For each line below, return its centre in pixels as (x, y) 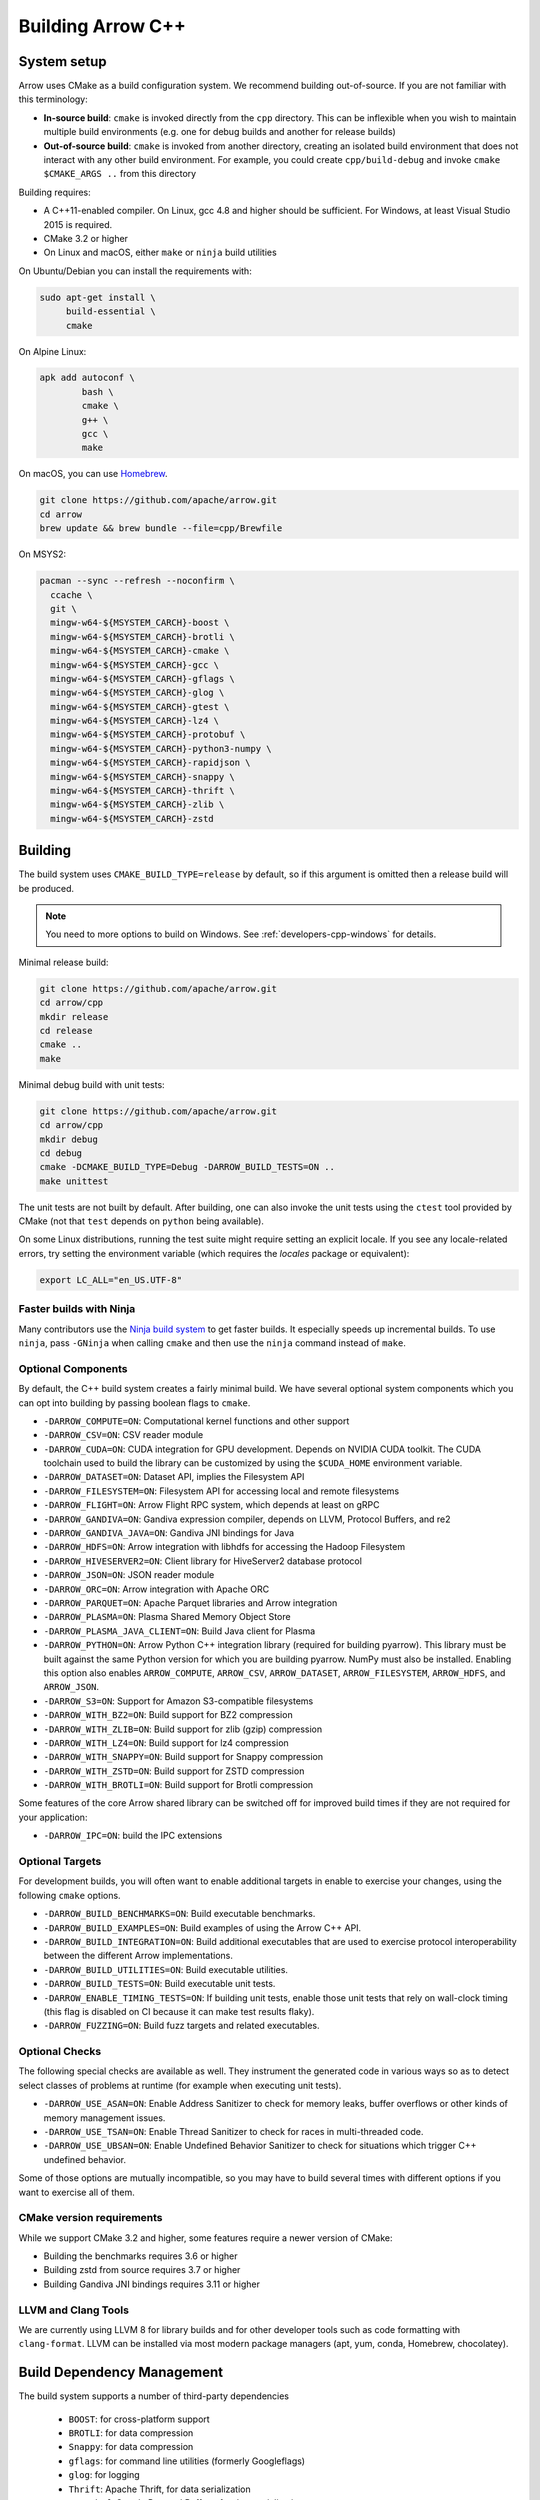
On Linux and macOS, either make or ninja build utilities (160, 252)
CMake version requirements (91, 2218)
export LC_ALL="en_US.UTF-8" (111, 1279)
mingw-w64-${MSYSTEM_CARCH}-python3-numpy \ (161, 748)
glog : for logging (104, 2475)
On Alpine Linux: (52, 351)
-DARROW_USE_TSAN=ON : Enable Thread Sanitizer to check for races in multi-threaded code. (233, 2131)
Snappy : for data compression (131, 2447)
